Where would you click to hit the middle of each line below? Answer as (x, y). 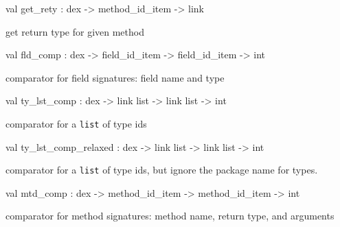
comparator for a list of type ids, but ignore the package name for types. (162, 170)
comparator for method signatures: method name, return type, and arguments (170, 216)
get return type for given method (75, 31)
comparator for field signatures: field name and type (115, 77)
